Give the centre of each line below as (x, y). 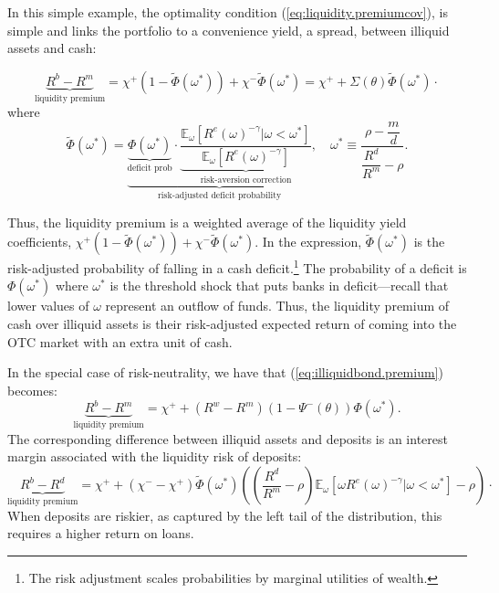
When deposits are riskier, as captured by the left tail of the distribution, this (225, 515)
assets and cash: (52, 48)
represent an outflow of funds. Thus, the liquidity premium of (277, 306)
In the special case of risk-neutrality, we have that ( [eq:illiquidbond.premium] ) (225, 372)
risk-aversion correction (246, 180)
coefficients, (40, 242)
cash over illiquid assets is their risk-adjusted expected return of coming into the (232, 324)
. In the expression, (308, 242)
